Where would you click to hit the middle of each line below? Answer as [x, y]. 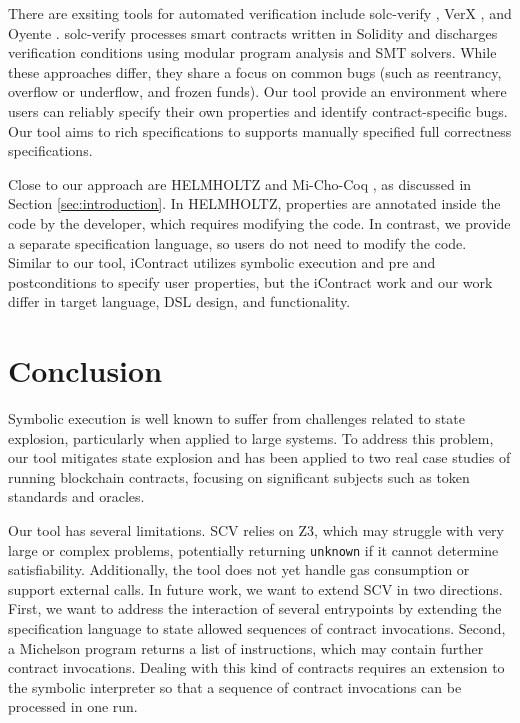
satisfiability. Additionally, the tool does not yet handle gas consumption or [239, 569]
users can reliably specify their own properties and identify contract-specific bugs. [258, 110]
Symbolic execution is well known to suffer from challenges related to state [236, 418]
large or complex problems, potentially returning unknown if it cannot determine [253, 549]
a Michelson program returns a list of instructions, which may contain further [246, 647]
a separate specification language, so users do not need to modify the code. [237, 242]
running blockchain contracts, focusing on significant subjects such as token [239, 476]
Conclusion [85, 370]
